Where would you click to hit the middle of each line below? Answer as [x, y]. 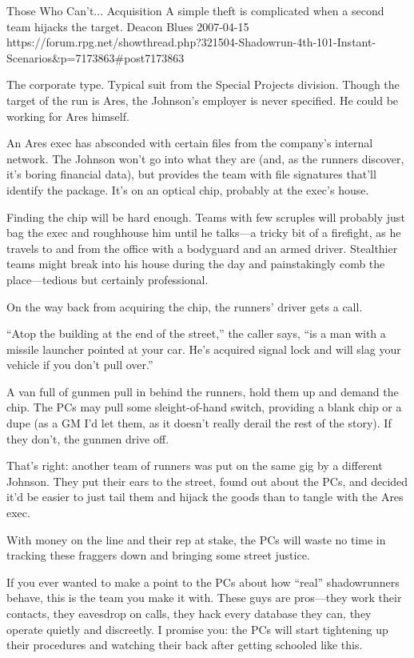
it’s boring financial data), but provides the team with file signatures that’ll [191, 174]
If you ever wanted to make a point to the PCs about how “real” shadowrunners [203, 582]
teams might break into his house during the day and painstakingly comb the [196, 264]
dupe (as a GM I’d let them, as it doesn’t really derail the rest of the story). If [199, 423]
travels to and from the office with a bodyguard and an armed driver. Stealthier [202, 248]
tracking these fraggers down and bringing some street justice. [158, 555]
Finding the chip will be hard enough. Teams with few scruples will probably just [206, 217]
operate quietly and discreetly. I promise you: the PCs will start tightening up [197, 629]
